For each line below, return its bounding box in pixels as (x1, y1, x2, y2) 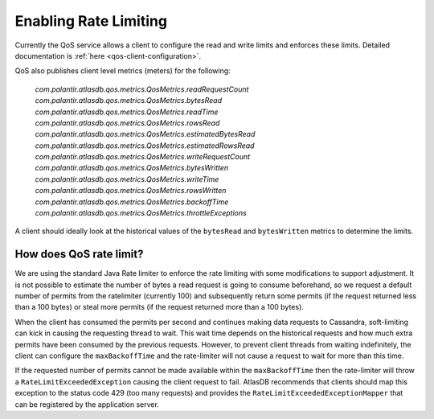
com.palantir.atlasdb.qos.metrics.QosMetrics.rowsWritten (35, 186, 227, 195)
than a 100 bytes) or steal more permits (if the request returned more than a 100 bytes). (14, 302, 305, 312)
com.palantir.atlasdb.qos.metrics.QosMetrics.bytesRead (35, 96, 223, 105)
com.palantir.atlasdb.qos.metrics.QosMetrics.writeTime (35, 174, 219, 184)
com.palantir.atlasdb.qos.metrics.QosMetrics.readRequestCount (35, 84, 249, 94)
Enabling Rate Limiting (14, 12, 168, 30)
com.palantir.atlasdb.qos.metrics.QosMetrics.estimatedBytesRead (35, 129, 256, 139)
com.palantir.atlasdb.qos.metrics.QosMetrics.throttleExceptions (35, 208, 247, 218)
